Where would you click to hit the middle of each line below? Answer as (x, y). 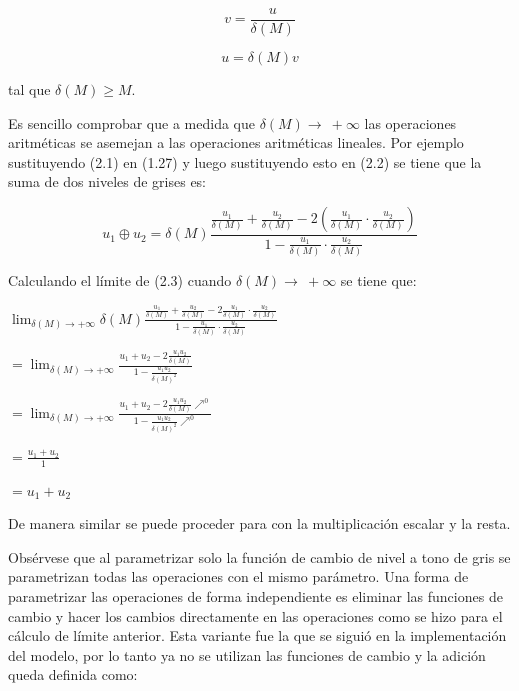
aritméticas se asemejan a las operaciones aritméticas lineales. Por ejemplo (236, 142)
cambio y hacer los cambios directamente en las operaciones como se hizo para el (255, 615)
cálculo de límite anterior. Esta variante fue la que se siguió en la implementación (257, 635)
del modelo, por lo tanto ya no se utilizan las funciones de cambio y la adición (247, 654)
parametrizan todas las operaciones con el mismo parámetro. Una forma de (238, 576)
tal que (29, 89)
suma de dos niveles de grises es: (107, 181)
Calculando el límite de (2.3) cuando (120, 279)
